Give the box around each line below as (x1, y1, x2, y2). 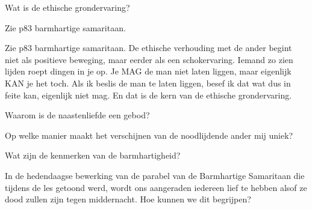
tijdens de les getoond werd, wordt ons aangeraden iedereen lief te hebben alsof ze (5, 181, 307, 193)
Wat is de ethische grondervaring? (5, 1, 130, 13)
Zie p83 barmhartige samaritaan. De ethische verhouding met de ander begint (5, 41, 292, 54)
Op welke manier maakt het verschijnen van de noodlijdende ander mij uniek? (5, 129, 293, 141)
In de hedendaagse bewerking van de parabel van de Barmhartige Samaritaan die (5, 169, 305, 181)
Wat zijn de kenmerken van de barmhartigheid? (5, 149, 181, 162)
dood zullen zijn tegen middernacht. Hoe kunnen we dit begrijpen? (5, 193, 251, 205)
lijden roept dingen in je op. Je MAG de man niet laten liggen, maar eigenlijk (5, 65, 292, 77)
